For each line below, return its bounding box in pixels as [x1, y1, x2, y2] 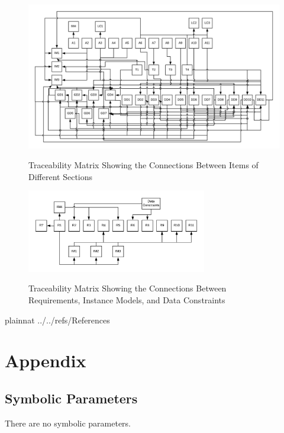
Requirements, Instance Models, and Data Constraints [28, 293, 225, 306]
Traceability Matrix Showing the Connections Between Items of [28, 159, 259, 171]
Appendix [5, 348, 86, 373]
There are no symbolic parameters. [5, 416, 131, 429]
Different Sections [28, 170, 93, 182]
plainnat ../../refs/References [5, 313, 110, 326]
